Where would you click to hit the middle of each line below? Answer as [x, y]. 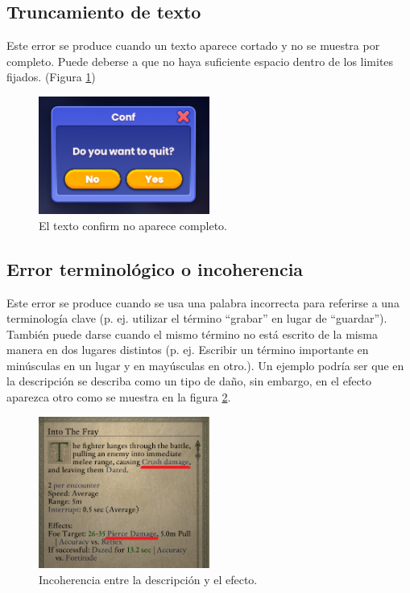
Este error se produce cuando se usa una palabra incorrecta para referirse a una [203, 302]
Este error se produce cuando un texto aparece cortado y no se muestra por [193, 45]
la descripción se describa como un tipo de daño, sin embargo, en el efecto [189, 381]
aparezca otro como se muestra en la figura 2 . [119, 397]
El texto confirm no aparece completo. [133, 225]
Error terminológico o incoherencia [155, 268]
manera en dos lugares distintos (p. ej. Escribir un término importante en [188, 350]
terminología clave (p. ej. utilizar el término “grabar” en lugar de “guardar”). [197, 318]
